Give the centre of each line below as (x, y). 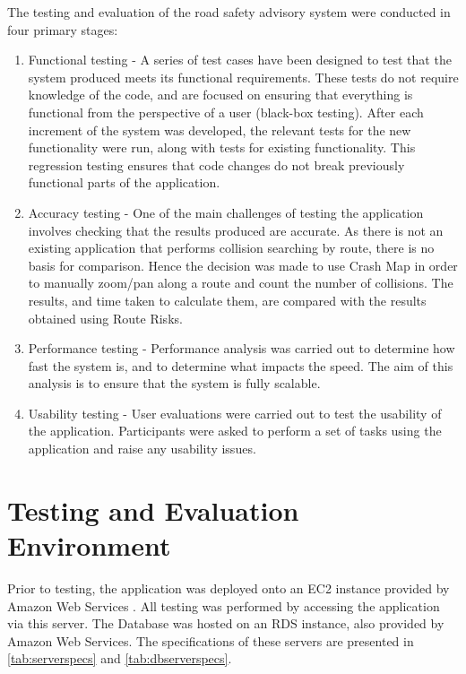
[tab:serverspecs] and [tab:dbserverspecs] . (120, 658)
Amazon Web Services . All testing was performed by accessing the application (224, 605)
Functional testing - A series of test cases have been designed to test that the (240, 60)
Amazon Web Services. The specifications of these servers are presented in (211, 640)
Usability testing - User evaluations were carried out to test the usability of (235, 413)
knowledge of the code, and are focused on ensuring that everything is (220, 95)
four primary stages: (63, 29)
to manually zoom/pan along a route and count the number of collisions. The (241, 283)
